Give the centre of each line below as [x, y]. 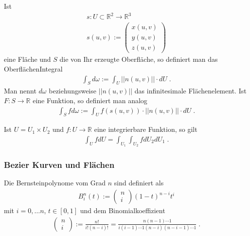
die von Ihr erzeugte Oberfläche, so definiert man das [139, 59]
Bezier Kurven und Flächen [59, 165]
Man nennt [20, 91]
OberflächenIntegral [33, 68]
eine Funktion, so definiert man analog [90, 100]
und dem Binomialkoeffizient [123, 210]
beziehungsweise [72, 91]
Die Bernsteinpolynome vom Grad [55, 183]
